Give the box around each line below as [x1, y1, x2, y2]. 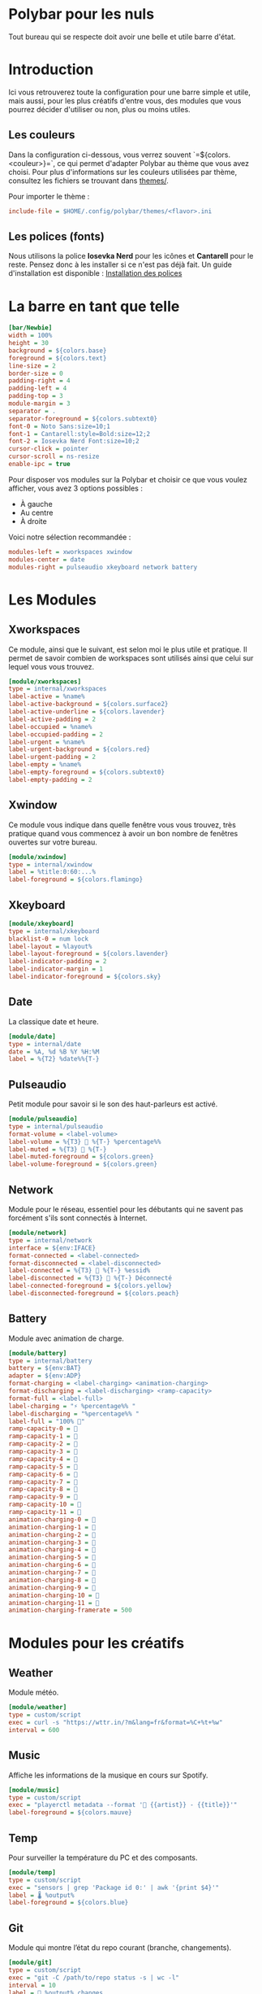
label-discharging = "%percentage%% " [8, 1409, 140, 1418]
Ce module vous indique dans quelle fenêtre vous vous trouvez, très [8, 819, 237, 830]
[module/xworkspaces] [8, 677, 82, 686]
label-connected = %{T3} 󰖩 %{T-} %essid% [8, 1267, 151, 1275]
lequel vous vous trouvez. [8, 661, 95, 671]
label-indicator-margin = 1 [8, 965, 104, 973]
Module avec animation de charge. [8, 1333, 124, 1343]
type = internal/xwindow [8, 860, 92, 869]
